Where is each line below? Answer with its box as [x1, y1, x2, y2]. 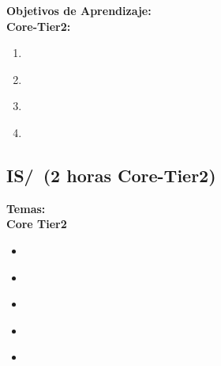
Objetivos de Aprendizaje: [6, 2, 152, 18]
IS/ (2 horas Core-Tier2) [6, 162, 216, 187]
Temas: [6, 200, 46, 216]
